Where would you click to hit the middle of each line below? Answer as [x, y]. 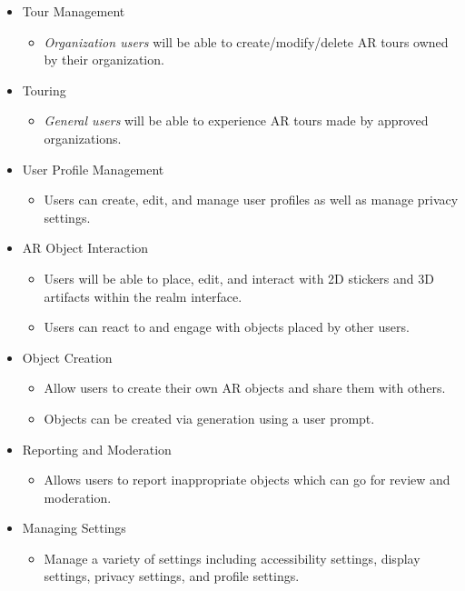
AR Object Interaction [85, 248]
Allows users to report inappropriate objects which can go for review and [247, 480]
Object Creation [67, 357]
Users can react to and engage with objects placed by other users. [227, 327]
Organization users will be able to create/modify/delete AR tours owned [246, 41]
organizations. [83, 138]
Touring [44, 90]
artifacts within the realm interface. [143, 296]
